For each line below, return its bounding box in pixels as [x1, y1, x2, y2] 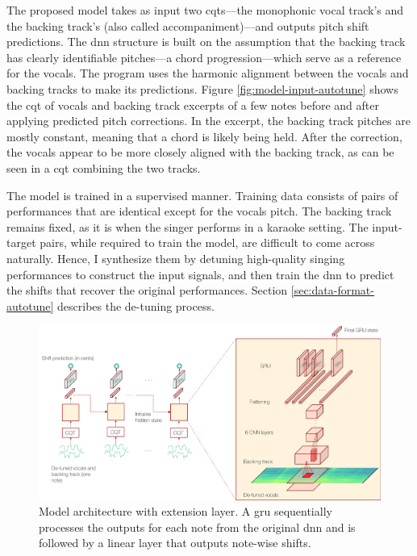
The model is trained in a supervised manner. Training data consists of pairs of [6, 186, 398, 203]
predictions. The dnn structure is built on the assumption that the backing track [6, 33, 406, 50]
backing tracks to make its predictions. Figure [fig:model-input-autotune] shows [6, 80, 398, 97]
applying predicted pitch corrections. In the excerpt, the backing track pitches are [6, 112, 411, 129]
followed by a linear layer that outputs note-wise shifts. [39, 534, 311, 551]
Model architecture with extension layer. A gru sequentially [39, 503, 332, 520]
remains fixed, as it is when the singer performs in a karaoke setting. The [6, 218, 369, 235]
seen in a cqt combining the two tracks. [6, 159, 201, 176]
